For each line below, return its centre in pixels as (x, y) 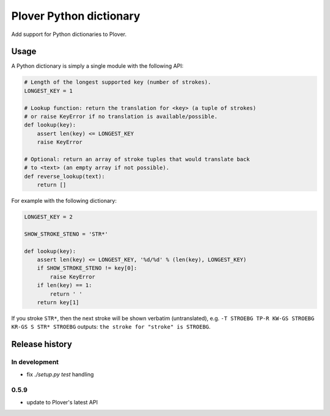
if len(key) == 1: (64, 285)
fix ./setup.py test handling (60, 374)
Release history (42, 344)
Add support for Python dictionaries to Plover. (69, 34)
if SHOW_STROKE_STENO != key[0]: (87, 268)
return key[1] (58, 302)
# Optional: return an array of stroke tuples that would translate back (137, 159)
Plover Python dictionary (76, 16)
